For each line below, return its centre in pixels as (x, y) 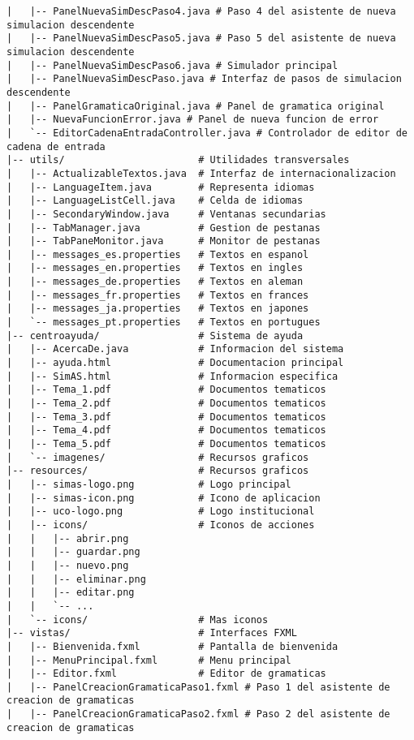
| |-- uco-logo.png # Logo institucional (161, 512)
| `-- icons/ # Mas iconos (138, 620)
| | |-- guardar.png (73, 552)
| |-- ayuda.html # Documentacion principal (175, 363)
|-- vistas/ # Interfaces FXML (152, 633)
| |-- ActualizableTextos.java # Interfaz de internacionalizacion (201, 173)
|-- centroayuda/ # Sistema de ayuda (155, 336)
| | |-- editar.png (71, 593)
